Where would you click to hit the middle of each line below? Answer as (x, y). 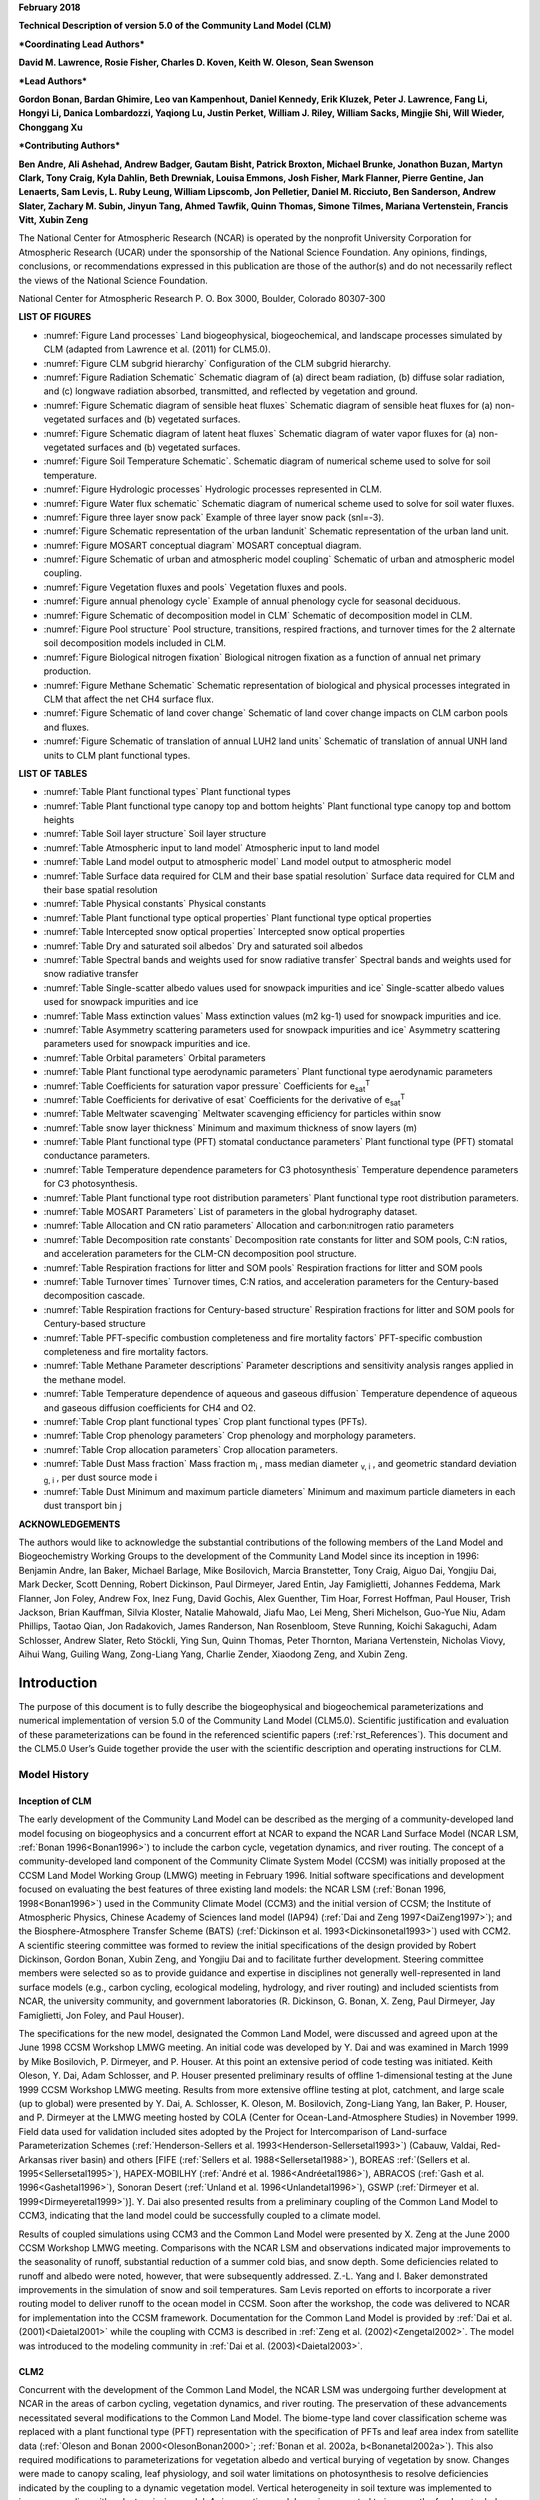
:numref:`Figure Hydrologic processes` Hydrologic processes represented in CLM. (212, 489)
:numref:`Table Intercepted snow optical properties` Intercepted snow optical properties (224, 932)
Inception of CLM (55, 1801)
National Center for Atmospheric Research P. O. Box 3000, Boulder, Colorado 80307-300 (202, 299)
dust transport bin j (82, 1506)
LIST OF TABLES (53, 773)
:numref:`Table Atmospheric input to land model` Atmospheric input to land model (211, 847)
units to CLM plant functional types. (117, 755)
